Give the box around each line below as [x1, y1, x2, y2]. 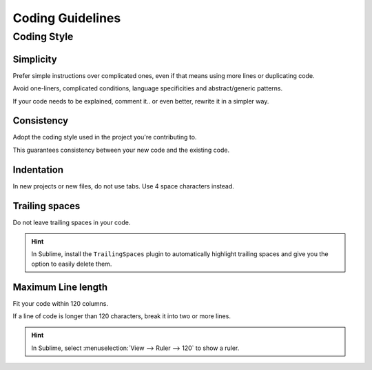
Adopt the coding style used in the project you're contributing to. [12, 133, 197, 142]
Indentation [12, 164, 64, 175]
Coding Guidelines [12, 10, 121, 26]
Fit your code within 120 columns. [12, 299, 109, 307]
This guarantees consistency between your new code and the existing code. [12, 146, 230, 154]
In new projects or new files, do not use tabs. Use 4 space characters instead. [12, 182, 234, 190]
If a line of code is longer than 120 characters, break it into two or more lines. [12, 312, 231, 320]
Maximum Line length [12, 281, 108, 293]
